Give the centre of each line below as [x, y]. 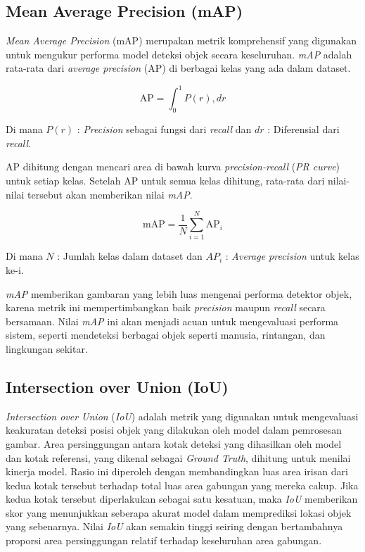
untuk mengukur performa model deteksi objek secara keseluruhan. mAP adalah [179, 54]
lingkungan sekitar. [47, 348]
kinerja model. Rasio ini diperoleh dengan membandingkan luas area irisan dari [177, 471]
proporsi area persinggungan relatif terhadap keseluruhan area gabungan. [164, 540]
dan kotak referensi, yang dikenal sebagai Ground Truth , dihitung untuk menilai [178, 457]
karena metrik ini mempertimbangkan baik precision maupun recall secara [166, 307]
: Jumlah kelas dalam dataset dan [130, 256]
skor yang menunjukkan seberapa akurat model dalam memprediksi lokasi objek [179, 512]
